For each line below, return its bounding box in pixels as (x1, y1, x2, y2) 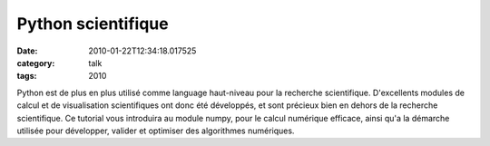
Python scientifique (16, 14, 169, 34)
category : (16, 57, 55, 68)
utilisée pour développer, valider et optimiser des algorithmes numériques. (16, 125, 295, 136)
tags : (16, 71, 37, 82)
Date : (16, 45, 38, 56)
